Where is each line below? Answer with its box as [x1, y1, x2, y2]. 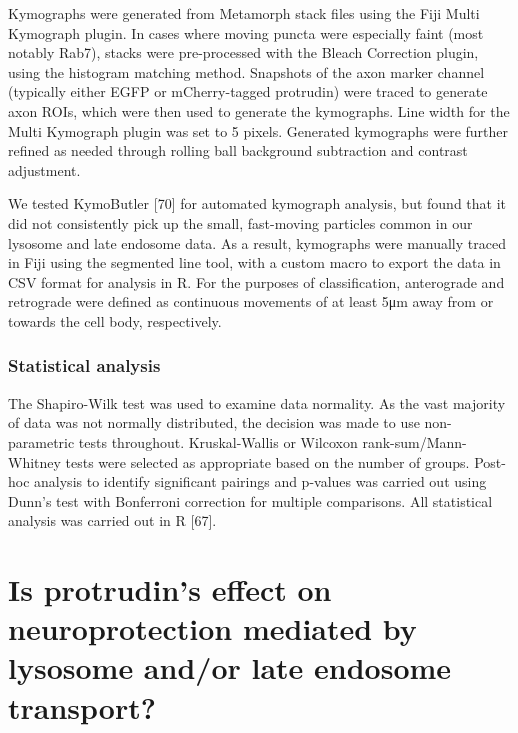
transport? [8, 686, 156, 727]
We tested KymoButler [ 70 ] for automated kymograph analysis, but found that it [8, 193, 507, 214]
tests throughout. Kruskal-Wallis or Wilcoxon [78, 431, 358, 452]
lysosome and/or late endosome [8, 647, 452, 688]
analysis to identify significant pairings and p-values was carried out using [34, 471, 487, 492]
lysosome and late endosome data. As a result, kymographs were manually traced [8, 232, 506, 253]
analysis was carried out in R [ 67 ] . [8, 510, 217, 531]
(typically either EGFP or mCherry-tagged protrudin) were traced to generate [8, 81, 488, 102]
